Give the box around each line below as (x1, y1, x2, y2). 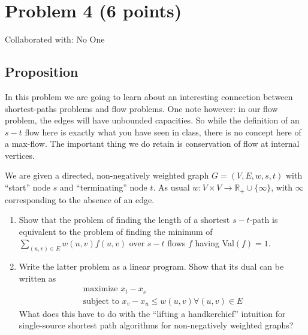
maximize (83, 285, 118, 294)
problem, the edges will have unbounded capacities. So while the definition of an (5, 114, 300, 126)
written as (19, 271, 56, 284)
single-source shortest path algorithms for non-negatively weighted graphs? (19, 319, 294, 331)
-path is (249, 213, 278, 226)
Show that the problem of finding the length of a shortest (19, 213, 230, 226)
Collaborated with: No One (5, 33, 105, 46)
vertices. (5, 149, 35, 161)
